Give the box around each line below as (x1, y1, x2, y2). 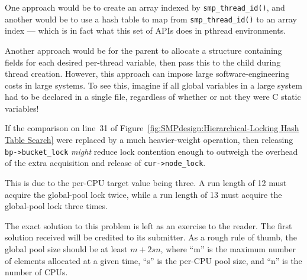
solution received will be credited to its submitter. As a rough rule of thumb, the (5, 231, 298, 243)
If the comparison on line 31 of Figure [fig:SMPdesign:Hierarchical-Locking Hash (5, 122, 299, 134)
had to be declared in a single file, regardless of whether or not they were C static (5, 90, 301, 103)
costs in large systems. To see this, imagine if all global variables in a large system (5, 79, 302, 91)
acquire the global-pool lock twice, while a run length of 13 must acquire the (5, 188, 282, 200)
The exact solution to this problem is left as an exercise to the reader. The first (5, 219, 292, 232)
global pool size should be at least (5, 242, 128, 255)
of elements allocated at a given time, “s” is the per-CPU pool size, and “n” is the (5, 254, 302, 266)
